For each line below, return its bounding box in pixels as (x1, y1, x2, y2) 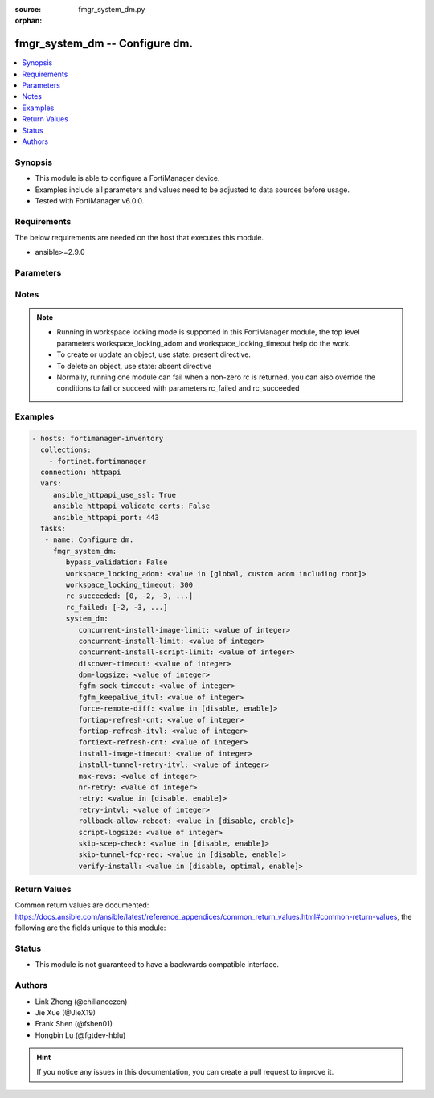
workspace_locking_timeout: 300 (65, 580, 193, 589)
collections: (40, 445, 92, 454)
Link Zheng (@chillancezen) (35, 997, 128, 1006)
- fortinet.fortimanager (48, 457, 147, 465)
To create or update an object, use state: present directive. (56, 350, 251, 359)
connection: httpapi (40, 468, 121, 477)
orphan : (14, 16, 43, 26)
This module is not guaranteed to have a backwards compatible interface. (35, 960, 280, 969)
